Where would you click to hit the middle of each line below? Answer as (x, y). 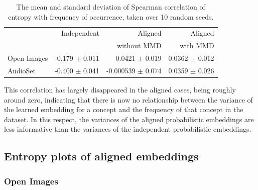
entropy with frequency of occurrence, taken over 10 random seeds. (111, 16)
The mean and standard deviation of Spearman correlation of (111, 7)
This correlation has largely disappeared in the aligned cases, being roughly (120, 90)
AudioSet (22, 70)
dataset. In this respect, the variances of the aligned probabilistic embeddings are (129, 119)
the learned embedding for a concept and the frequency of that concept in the (124, 109)
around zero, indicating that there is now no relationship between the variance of (128, 99)
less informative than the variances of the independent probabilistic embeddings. (128, 129)
